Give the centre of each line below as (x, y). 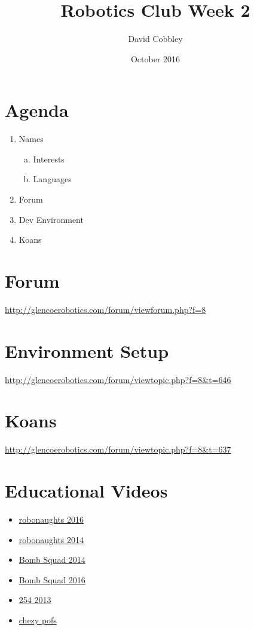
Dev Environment (51, 219)
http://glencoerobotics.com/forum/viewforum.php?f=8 (105, 309)
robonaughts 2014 (51, 539)
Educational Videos (86, 491)
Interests (49, 159)
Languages (52, 179)
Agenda (37, 110)
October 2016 (155, 58)
